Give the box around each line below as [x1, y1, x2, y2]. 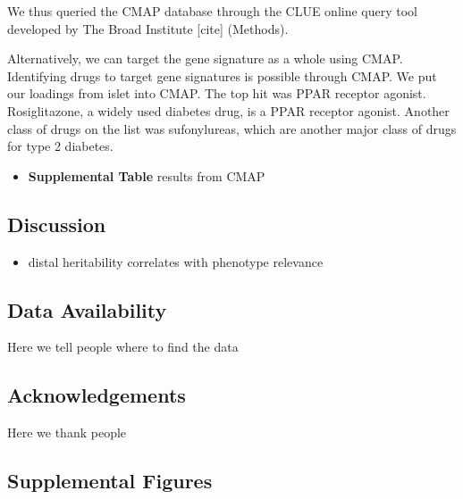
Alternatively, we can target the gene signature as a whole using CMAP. [7, 49, 403, 68]
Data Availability [7, 295, 167, 323]
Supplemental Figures [7, 467, 213, 495]
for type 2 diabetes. [7, 137, 114, 155]
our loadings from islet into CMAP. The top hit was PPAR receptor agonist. [7, 84, 426, 103]
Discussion [7, 210, 106, 237]
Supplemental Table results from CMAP [28, 166, 265, 185]
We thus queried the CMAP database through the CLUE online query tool [7, 2, 418, 20]
